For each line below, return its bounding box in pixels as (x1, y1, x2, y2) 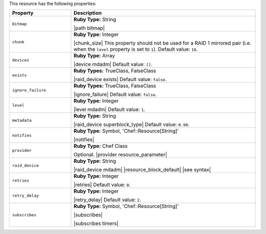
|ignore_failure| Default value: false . (73, 91, 157, 98)
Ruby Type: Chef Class (73, 143, 128, 149)
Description (73, 10, 102, 17)
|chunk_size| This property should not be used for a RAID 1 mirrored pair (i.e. (73, 40, 251, 47)
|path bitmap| (73, 25, 105, 31)
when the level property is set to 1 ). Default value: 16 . (73, 46, 198, 53)
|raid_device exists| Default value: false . (73, 76, 167, 83)
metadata (12, 117, 32, 123)
